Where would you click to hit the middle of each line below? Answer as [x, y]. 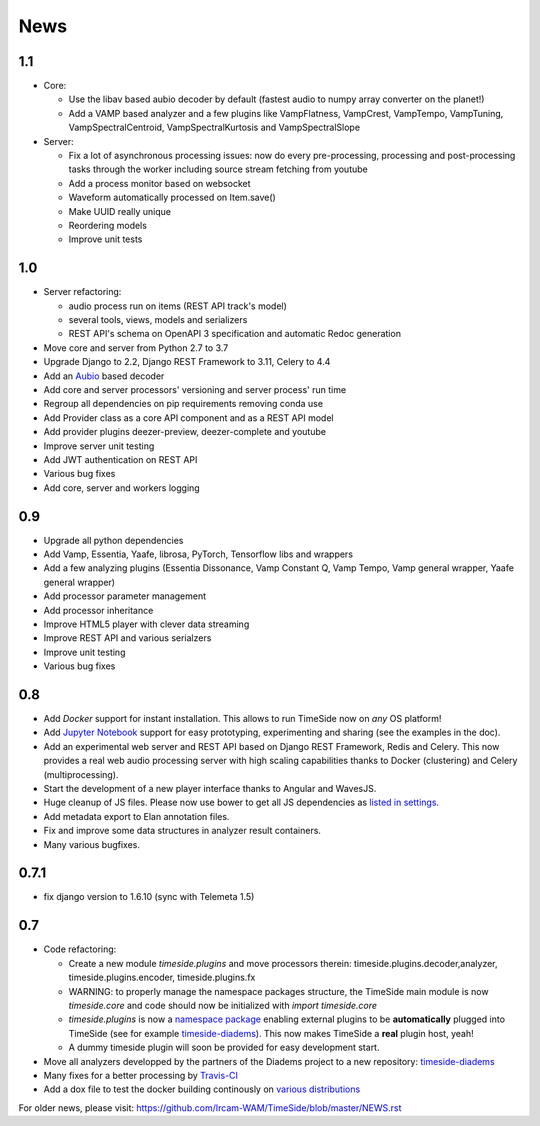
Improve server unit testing [99, 446]
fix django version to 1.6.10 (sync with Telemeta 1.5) [149, 897]
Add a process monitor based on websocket [159, 183]
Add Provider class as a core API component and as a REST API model [188, 417]
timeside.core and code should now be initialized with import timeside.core [223, 1005]
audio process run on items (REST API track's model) [177, 306]
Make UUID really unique [120, 211]
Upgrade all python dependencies [113, 540]
